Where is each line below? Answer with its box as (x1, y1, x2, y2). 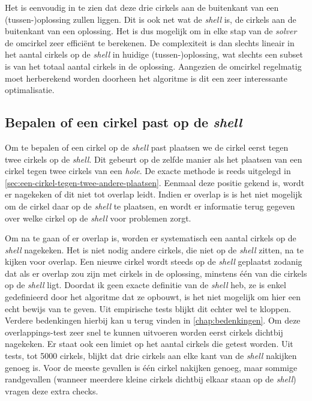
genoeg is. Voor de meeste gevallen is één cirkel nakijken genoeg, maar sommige (5, 361, 298, 373)
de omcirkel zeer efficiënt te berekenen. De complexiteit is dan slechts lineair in (5, 36, 295, 49)
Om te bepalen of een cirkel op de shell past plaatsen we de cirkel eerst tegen (5, 140, 289, 153)
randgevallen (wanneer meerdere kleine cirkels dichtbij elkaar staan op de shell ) (5, 373, 296, 385)
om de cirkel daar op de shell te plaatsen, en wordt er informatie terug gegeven (5, 199, 295, 212)
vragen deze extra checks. (5, 384, 98, 397)
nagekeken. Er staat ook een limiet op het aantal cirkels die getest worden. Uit (5, 337, 293, 350)
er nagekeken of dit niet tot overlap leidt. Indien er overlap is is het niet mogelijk (5, 188, 302, 200)
